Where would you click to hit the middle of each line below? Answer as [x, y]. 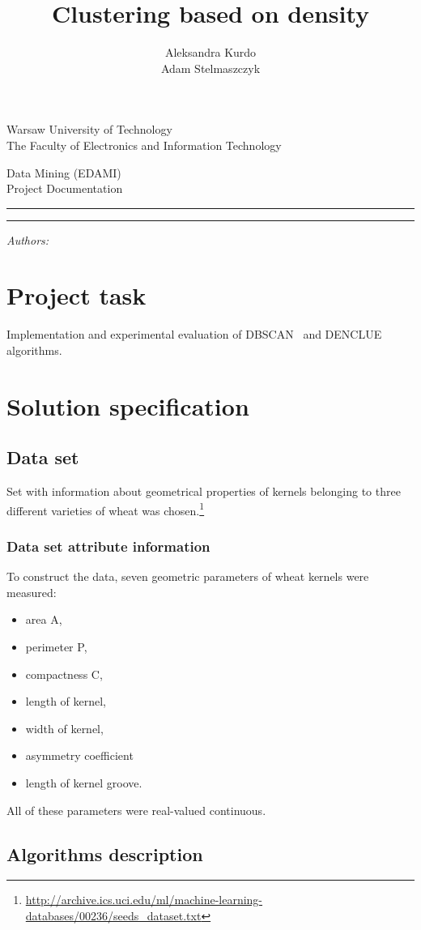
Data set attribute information [108, 546]
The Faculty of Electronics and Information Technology [144, 145]
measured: [32, 592]
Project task [77, 295]
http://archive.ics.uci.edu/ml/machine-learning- [144, 900]
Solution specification [128, 405]
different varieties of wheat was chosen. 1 [106, 509]
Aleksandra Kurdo [210, 52]
